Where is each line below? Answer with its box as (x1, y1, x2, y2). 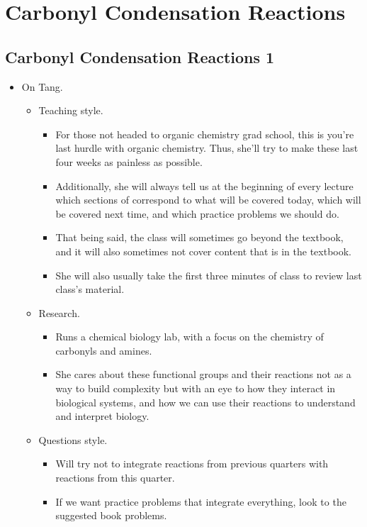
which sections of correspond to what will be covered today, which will (55, 192, 361, 207)
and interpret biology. (55, 409, 149, 423)
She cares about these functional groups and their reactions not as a (55, 367, 351, 382)
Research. (38, 305, 80, 320)
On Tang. (21, 79, 63, 94)
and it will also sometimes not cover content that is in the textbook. (55, 243, 351, 258)
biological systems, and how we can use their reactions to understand (55, 394, 356, 409)
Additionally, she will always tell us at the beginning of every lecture (55, 178, 354, 193)
